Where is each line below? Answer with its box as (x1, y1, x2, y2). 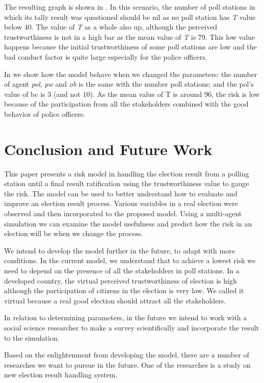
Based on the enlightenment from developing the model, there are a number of (4, 349, 249, 360)
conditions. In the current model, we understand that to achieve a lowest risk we (4, 255, 256, 266)
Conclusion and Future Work (4, 138, 213, 159)
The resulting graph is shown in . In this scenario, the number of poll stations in (4, 2, 255, 12)
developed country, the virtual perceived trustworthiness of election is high (4, 275, 237, 286)
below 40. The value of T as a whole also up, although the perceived (4, 21, 218, 32)
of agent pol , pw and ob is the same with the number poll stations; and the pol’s (4, 79, 254, 89)
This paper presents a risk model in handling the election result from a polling (4, 168, 249, 178)
